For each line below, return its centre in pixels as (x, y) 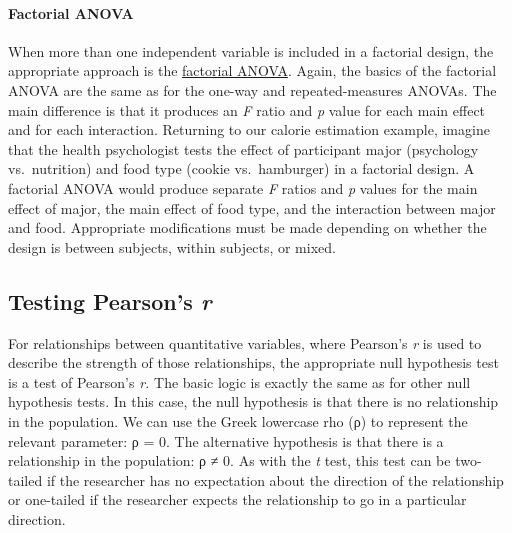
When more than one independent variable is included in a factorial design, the (251, 50)
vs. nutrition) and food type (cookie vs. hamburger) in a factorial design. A (241, 168)
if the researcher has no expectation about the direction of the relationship (275, 479)
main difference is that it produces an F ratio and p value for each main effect (247, 109)
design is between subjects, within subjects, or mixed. (172, 246)
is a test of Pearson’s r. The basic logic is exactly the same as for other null (239, 381)
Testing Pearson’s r (110, 300)
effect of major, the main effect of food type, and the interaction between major (252, 207)
